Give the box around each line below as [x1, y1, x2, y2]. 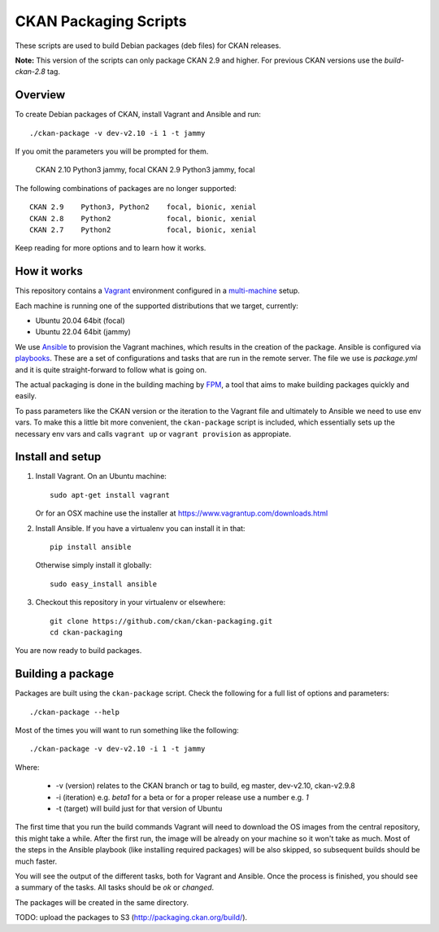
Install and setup [15, 450, 102, 464]
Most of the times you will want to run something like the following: [15, 725, 239, 735]
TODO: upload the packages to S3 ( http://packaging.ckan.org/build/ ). [15, 912, 248, 922]
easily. [15, 391, 37, 401]
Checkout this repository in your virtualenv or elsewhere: [35, 598, 226, 608]
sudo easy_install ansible [50, 579, 158, 589]
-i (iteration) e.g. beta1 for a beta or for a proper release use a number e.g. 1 [55, 792, 309, 802]
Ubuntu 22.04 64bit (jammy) [35, 327, 132, 337]
